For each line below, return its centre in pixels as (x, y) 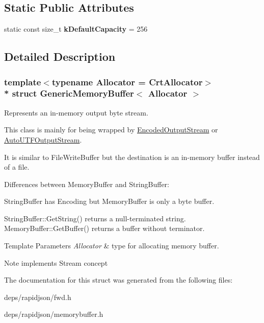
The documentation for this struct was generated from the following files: (118, 280)
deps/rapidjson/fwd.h (38, 297)
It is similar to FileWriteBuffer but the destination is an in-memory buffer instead (132, 157)
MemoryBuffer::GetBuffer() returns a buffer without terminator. (104, 228)
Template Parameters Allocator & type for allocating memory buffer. (112, 246)
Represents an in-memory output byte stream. (76, 112)
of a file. (17, 167)
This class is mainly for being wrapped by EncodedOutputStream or (111, 130)
